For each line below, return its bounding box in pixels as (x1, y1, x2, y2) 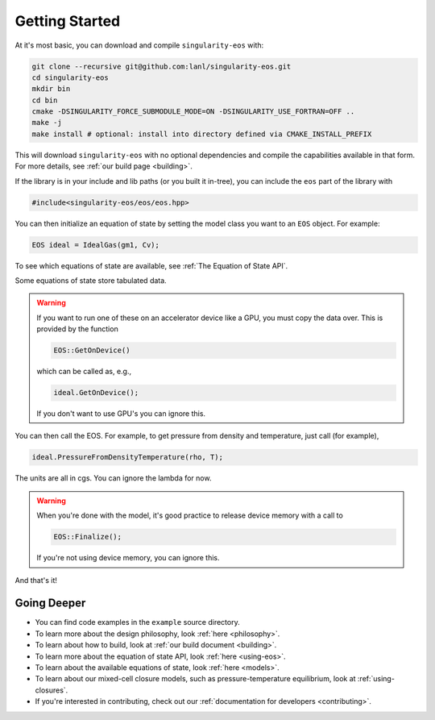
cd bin (31, 95, 58, 105)
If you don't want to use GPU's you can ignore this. (36, 409, 205, 418)
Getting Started (14, 12, 121, 30)
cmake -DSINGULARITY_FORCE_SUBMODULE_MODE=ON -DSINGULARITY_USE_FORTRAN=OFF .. (31, 107, 355, 116)
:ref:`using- (357, 674, 395, 684)
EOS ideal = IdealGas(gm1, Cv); (31, 240, 160, 249)
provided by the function (36, 324, 118, 334)
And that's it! (14, 575, 58, 585)
